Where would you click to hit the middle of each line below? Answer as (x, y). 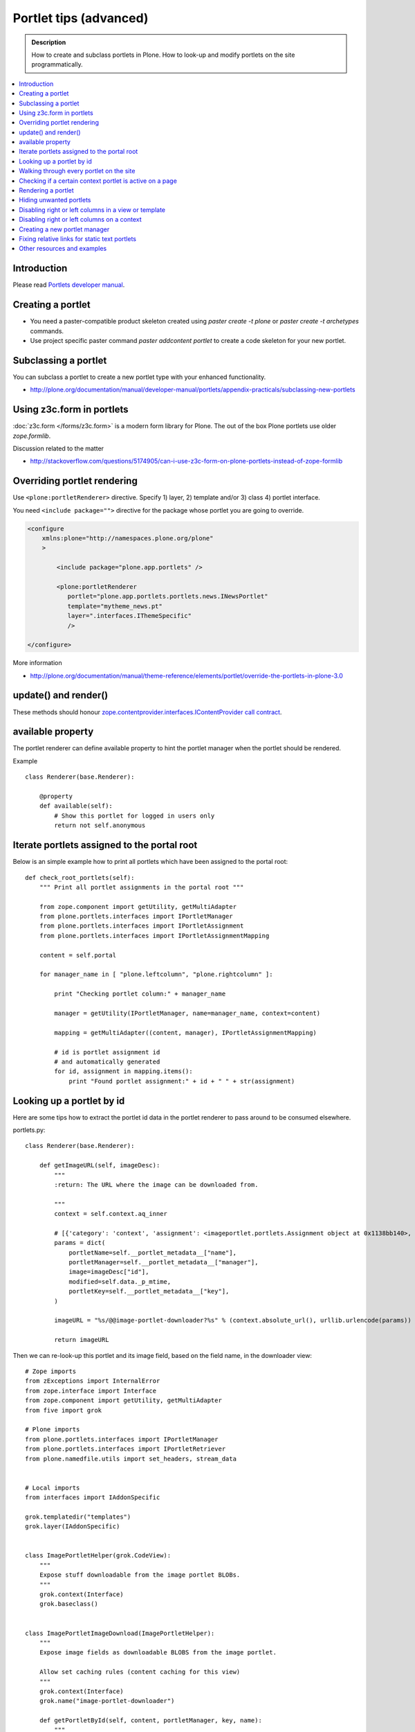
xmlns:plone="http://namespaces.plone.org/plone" (128, 538)
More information (37, 663)
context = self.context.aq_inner (111, 1214)
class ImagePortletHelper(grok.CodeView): (98, 1556)
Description (49, 42)
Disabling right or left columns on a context (80, 220)
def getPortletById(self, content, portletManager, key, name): (150, 1721)
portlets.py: (29, 1130)
